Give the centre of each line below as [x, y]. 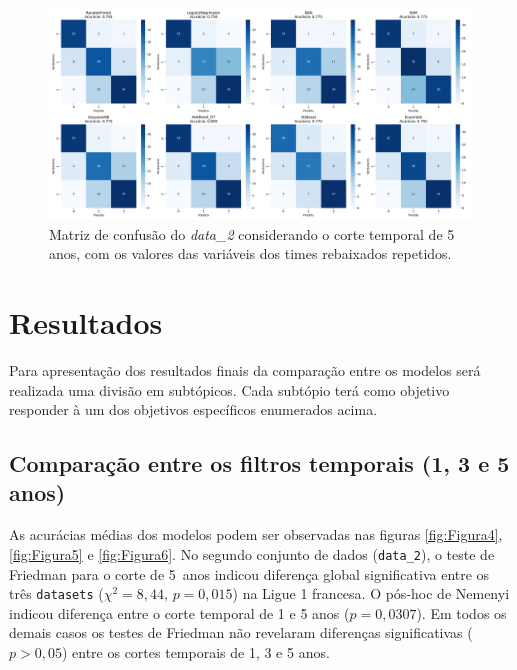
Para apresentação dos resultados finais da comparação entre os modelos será [245, 369]
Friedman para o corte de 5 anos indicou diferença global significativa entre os [249, 573]
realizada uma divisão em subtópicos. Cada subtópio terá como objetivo [229, 389]
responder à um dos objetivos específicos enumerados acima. [193, 409]
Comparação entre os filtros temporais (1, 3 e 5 [259, 463]
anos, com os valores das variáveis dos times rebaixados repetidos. [250, 253]
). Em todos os [461, 612]
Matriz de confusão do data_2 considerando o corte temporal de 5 [252, 233]
